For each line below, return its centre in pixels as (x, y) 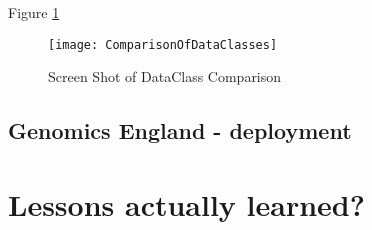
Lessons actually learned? (186, 203)
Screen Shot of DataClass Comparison (165, 76)
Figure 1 (34, 12)
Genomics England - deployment (180, 130)
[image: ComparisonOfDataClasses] (163, 44)
